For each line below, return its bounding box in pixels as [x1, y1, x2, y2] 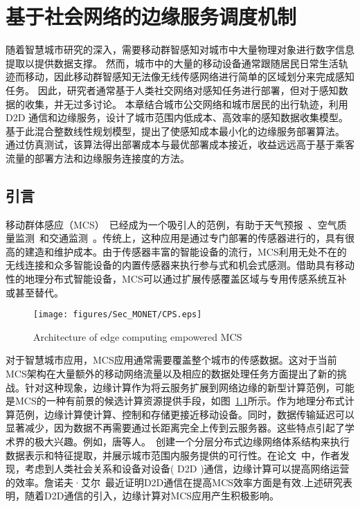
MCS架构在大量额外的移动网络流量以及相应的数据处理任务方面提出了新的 [6, 366, 337, 381]
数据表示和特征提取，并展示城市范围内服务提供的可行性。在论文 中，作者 [6, 447, 340, 462]
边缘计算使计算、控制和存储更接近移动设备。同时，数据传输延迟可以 [44, 407, 354, 421]
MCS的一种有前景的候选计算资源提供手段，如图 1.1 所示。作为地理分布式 [15, 393, 345, 408]
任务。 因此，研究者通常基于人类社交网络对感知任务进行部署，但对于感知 [6, 82, 339, 97]
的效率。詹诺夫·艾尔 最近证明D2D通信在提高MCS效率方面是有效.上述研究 [6, 474, 343, 489]
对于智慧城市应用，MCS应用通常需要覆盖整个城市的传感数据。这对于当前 [6, 353, 337, 367]
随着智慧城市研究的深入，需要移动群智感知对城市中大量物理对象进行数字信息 [6, 42, 354, 57]
